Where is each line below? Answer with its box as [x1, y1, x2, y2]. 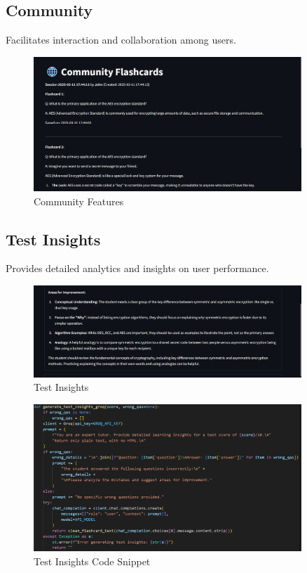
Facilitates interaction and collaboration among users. [6, 32, 236, 47]
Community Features [34, 193, 124, 208]
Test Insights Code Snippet [34, 553, 151, 568]
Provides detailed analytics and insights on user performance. [6, 261, 269, 276]
